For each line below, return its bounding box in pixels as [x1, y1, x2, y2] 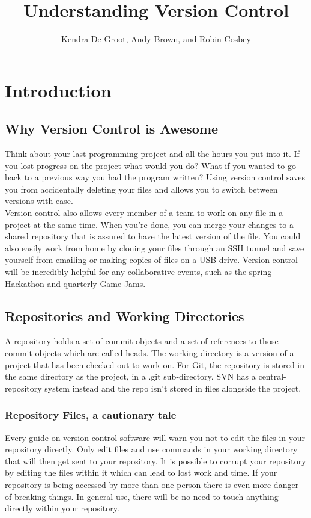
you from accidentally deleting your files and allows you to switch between [5, 182, 278, 195]
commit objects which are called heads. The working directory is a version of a [5, 347, 294, 359]
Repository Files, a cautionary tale [5, 407, 177, 422]
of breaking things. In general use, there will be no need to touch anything [5, 490, 279, 502]
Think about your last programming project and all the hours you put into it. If [5, 147, 300, 160]
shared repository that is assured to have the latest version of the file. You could [5, 230, 301, 242]
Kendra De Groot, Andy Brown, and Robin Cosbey [61, 32, 251, 45]
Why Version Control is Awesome [5, 119, 219, 138]
